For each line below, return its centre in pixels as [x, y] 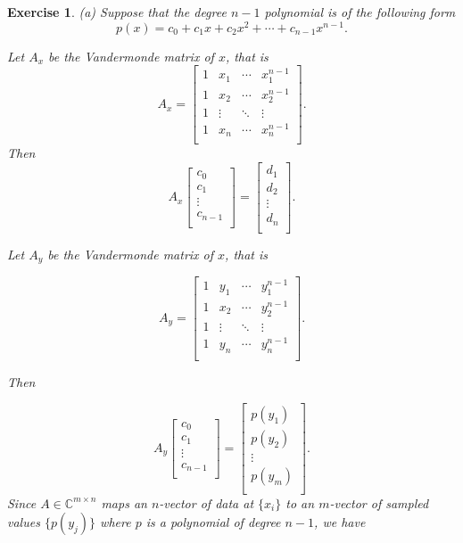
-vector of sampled [379, 502]
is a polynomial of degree [213, 522]
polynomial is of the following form [360, 12]
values [24, 522]
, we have [340, 522]
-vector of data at [207, 502]
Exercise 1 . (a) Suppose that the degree [117, 12]
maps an [124, 502]
